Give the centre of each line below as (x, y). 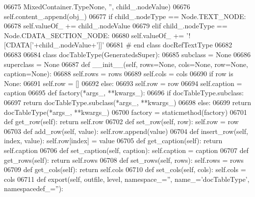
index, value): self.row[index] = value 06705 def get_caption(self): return (113, 141)
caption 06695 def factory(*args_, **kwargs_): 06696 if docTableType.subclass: (124, 93)
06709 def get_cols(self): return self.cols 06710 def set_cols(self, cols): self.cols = (125, 169)
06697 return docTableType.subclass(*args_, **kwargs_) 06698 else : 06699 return (127, 102)
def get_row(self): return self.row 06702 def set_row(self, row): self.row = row (121, 121)
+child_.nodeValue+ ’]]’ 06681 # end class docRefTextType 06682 (133, 45)
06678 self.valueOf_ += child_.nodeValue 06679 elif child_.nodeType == (116, 26)
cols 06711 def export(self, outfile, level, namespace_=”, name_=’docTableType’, (127, 179)
